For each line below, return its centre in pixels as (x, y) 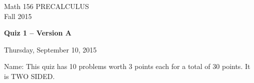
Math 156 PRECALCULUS (46, 6)
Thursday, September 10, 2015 (50, 49)
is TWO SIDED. (29, 76)
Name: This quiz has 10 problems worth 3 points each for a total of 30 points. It (127, 66)
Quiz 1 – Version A (38, 33)
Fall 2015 (18, 16)
